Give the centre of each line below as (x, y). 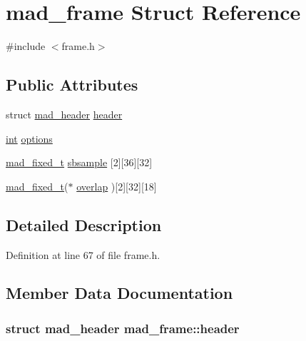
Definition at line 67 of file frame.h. (83, 254)
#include (26, 46)
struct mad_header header (64, 114)
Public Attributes (72, 85)
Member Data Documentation (119, 293)
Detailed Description (84, 224)
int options (29, 138)
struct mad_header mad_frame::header (123, 328)
